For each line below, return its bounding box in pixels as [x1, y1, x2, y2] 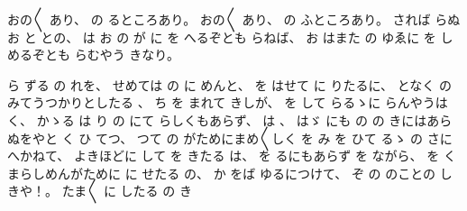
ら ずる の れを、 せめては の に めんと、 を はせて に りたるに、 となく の [7, 75, 452, 94]
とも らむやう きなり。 [44, 45, 180, 64]
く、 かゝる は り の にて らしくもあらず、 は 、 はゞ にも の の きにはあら [7, 110, 453, 129]
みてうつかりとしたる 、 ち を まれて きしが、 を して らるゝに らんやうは [7, 93, 448, 112]
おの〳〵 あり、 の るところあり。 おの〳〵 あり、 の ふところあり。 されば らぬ [7, 10, 461, 28]
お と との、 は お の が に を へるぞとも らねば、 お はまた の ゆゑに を [7, 27, 436, 46]
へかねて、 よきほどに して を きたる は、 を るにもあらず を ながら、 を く [7, 146, 456, 165]
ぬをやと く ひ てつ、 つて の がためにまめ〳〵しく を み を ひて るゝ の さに [7, 128, 453, 147]
